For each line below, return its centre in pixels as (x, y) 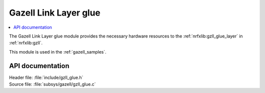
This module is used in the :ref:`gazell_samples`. (58, 52)
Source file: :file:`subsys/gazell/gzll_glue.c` (52, 84)
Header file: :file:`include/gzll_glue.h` (46, 77)
